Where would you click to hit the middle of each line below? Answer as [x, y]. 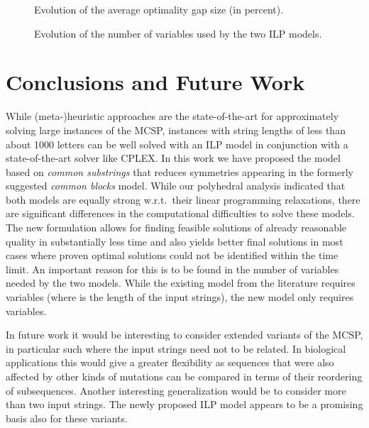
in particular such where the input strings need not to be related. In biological [176, 348]
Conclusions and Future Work [155, 82]
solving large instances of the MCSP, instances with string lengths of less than [176, 130]
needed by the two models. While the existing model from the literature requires [181, 283]
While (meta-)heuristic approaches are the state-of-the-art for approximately [172, 116]
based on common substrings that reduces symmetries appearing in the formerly [180, 171]
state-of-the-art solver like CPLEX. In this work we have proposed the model [173, 158]
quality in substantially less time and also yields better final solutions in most [175, 241]
